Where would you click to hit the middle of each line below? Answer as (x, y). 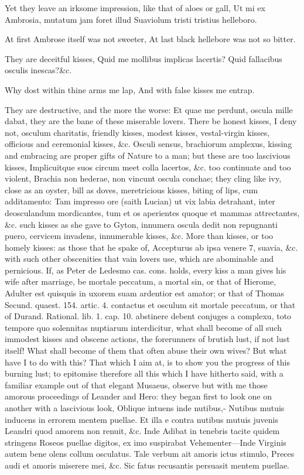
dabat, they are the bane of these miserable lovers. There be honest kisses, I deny (151, 121)
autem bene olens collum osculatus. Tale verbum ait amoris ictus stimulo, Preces (150, 454)
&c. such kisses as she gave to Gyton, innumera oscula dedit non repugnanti (141, 224)
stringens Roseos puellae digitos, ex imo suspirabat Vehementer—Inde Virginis (146, 442)
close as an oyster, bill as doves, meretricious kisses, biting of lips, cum (131, 189)
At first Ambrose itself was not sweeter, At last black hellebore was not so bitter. (150, 39)
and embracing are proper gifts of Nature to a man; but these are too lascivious (148, 155)
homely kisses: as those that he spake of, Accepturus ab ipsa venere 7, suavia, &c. (151, 247)
